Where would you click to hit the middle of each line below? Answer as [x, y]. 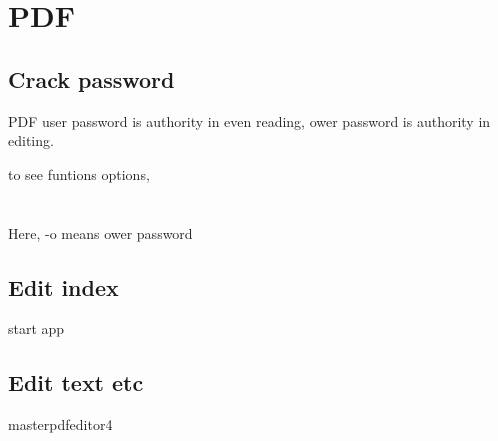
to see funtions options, [79, 173]
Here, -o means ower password [100, 232]
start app [36, 328]
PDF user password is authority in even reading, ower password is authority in [249, 120]
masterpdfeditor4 [60, 424]
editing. [31, 140]
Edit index [63, 286]
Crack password [91, 78]
